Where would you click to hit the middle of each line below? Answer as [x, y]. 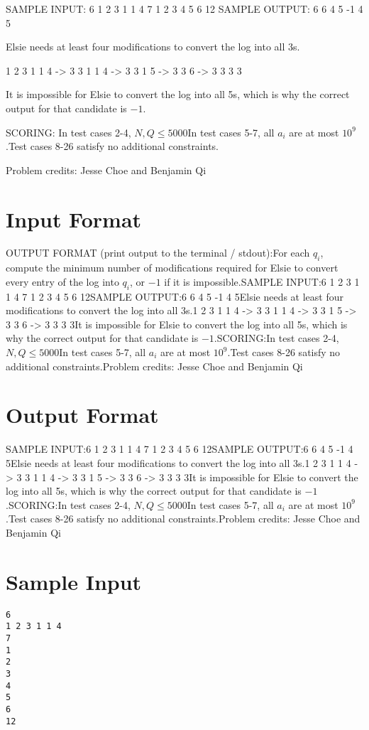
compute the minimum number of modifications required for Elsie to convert [172, 268]
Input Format [74, 219]
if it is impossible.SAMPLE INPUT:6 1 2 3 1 [262, 281]
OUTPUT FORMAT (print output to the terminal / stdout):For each [158, 253]
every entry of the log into [62, 281]
